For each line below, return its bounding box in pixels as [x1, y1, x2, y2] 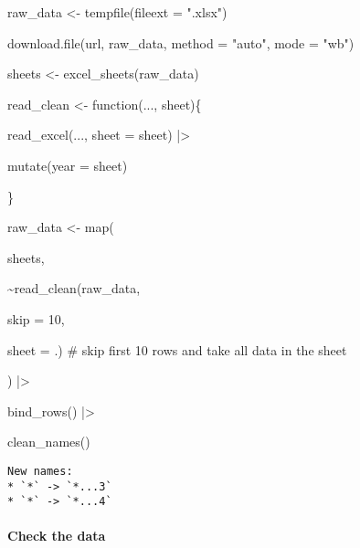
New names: [7, 464, 73, 478]
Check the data [7, 526, 106, 545]
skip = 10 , [7, 309, 65, 328]
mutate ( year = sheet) [7, 155, 128, 174]
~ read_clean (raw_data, [7, 279, 141, 298]
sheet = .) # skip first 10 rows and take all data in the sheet [7, 340, 347, 359]
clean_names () [7, 432, 90, 451]
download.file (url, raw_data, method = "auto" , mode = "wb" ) [7, 33, 355, 52]
